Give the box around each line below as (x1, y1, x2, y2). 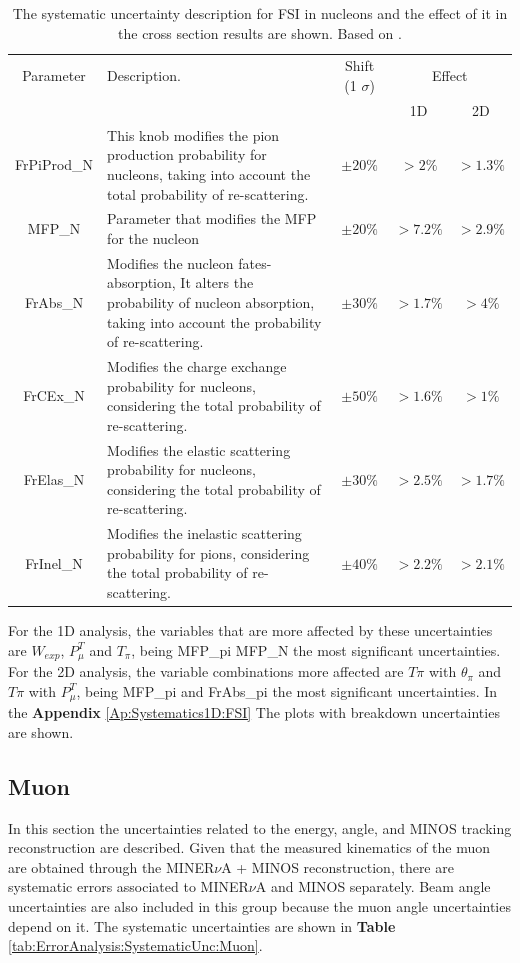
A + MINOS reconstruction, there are (221, 856, 454, 877)
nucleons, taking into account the (107, 163, 311, 184)
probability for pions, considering (107, 542, 310, 563)
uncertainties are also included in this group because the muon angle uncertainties (8, 895, 511, 916)
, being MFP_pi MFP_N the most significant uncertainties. (131, 639, 501, 660)
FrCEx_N (23, 385, 85, 406)
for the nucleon (107, 227, 199, 248)
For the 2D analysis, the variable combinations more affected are (8, 661, 404, 682)
